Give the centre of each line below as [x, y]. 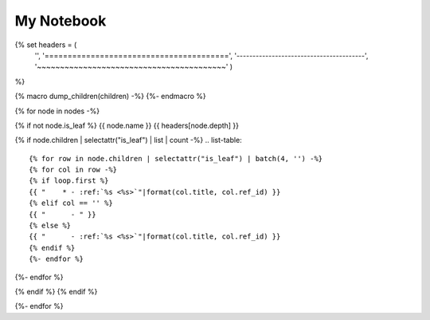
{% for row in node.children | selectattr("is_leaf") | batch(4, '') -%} [176, 158]
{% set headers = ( [46, 45]
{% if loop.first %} [69, 181]
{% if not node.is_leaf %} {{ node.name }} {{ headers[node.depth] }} [127, 125]
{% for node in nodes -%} [57, 111]
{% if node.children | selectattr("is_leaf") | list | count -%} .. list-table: [128, 140]
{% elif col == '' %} [71, 203]
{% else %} [50, 226]
